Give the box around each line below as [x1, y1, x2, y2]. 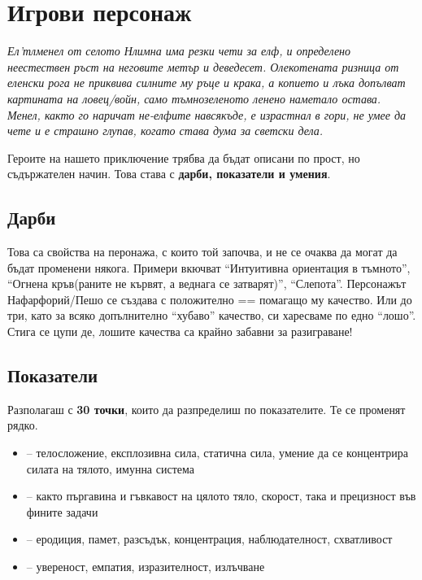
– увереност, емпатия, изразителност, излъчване [26, 558, 265, 574]
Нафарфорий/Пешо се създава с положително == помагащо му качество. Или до [7, 290, 412, 307]
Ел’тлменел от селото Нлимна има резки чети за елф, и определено [7, 42, 351, 59]
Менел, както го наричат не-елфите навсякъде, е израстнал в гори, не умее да [7, 106, 406, 123]
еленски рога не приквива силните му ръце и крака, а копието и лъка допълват [7, 74, 406, 91]
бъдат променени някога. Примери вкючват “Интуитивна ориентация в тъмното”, [7, 259, 411, 276]
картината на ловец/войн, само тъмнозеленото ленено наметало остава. [7, 89, 381, 107]
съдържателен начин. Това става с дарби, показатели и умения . [7, 165, 331, 182]
